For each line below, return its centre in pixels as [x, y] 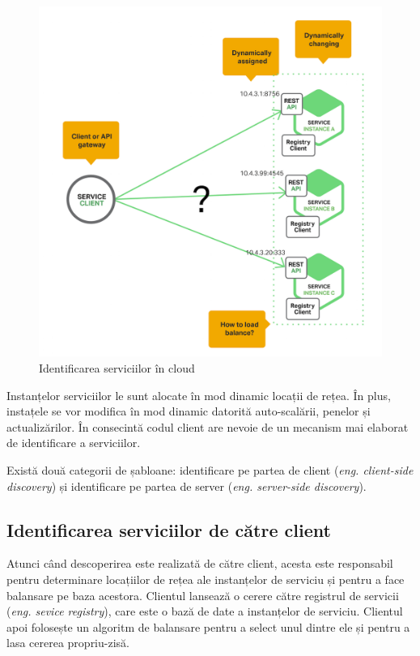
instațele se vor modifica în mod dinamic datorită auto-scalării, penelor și [189, 411]
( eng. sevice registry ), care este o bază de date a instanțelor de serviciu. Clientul [205, 611]
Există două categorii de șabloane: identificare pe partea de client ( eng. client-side [210, 470]
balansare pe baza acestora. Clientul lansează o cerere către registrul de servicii [203, 595]
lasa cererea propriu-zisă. [68, 643]
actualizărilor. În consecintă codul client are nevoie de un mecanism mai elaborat [208, 426]
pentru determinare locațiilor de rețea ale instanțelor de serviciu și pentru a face [206, 579]
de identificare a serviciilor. [74, 443]
